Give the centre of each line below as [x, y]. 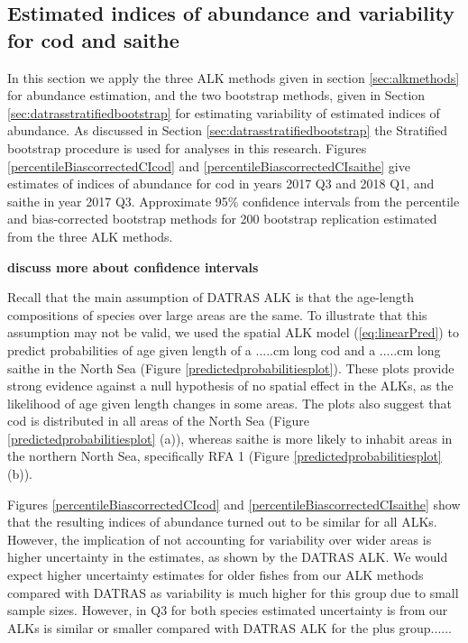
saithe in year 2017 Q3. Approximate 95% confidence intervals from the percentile [234, 201]
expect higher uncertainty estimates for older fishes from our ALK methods [216, 575]
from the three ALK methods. [90, 236]
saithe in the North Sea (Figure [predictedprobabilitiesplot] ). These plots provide [231, 367]
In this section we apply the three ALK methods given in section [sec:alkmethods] [234, 77]
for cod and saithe [93, 39]
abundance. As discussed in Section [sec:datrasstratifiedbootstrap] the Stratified [228, 130]
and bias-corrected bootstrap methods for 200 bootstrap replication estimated [222, 219]
